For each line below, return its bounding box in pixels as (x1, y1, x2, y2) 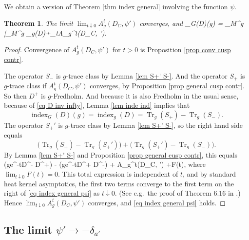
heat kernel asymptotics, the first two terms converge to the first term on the (4, 178, 234, 188)
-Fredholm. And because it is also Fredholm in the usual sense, (51, 90, 239, 100)
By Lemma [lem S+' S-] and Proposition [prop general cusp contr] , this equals (4, 149, 238, 160)
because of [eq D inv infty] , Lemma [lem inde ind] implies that (4, 100, 190, 110)
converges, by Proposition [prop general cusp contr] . (90, 80, 245, 91)
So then (4, 90, 27, 100)
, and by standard (182, 169, 236, 179)
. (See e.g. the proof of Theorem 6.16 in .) (115, 188, 241, 198)
